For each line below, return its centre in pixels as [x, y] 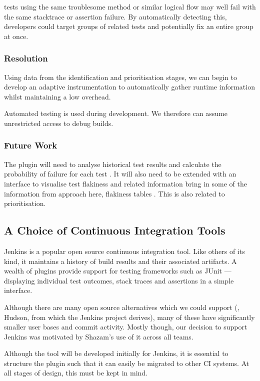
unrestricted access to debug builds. [59, 123]
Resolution [26, 58]
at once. [16, 36]
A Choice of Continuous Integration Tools [115, 230]
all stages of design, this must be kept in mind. [76, 373]
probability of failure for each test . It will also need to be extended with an [120, 174]
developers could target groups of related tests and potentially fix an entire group [129, 26]
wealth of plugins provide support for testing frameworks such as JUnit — [118, 271]
